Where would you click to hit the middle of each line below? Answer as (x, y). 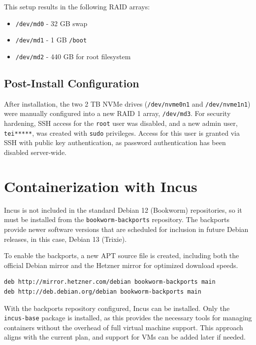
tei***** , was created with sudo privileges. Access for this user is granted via (122, 133)
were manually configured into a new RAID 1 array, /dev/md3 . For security (117, 113)
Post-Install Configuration (72, 83)
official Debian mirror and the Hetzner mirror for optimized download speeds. (121, 265)
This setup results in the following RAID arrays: (77, 6)
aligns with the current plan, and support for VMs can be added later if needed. (125, 337)
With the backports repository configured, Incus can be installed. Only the (117, 308)
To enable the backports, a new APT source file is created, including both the (122, 255)
